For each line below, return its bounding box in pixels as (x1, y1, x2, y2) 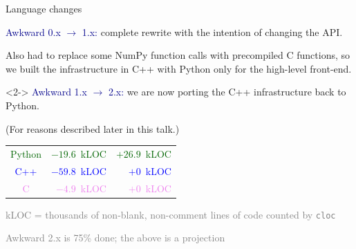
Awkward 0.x (6, 24, 61, 39)
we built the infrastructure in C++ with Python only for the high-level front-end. (6, 61, 352, 75)
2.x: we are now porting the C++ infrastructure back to (108, 84, 346, 99)
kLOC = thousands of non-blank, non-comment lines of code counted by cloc (6, 207, 336, 221)
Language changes (6, 1, 82, 15)
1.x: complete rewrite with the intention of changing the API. (82, 24, 343, 39)
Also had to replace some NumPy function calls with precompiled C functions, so (6, 48, 350, 62)
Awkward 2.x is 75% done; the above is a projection (6, 230, 225, 245)
